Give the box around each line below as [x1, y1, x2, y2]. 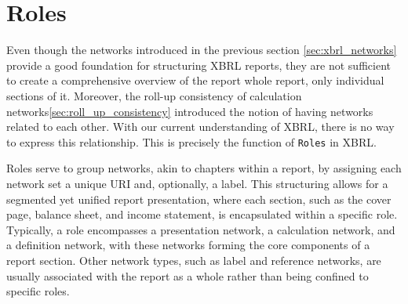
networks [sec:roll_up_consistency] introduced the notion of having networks [6, 103, 373, 119]
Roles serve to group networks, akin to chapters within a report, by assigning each [6, 160, 402, 176]
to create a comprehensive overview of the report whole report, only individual [6, 72, 384, 89]
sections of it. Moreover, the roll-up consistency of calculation [6, 87, 302, 103]
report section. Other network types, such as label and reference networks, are [6, 252, 381, 268]
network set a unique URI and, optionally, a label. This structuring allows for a [6, 175, 388, 191]
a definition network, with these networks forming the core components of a [6, 237, 370, 253]
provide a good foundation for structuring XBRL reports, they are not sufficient [6, 56, 391, 73]
